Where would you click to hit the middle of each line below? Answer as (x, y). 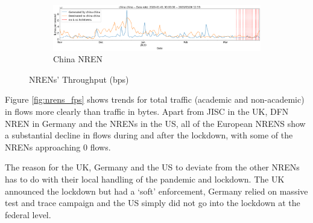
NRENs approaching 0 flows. (58, 147)
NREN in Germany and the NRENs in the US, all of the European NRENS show (155, 123)
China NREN (78, 59)
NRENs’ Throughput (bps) (79, 79)
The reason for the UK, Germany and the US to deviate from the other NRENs (152, 167)
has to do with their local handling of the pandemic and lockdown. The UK (145, 179)
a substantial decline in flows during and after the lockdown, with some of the (149, 135)
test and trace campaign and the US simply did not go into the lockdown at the (153, 203)
